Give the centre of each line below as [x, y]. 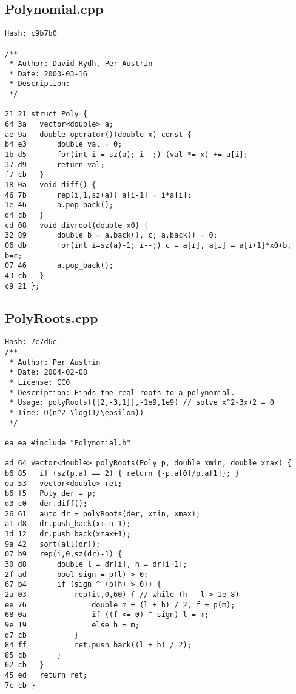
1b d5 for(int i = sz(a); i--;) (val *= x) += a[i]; [126, 155]
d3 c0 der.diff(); [46, 503]
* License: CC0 [40, 383]
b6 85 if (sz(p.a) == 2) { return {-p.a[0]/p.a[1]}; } [122, 473]
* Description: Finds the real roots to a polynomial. [122, 392]
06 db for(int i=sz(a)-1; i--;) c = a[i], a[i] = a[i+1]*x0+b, [148, 245]
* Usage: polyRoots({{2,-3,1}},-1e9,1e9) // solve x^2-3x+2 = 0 [142, 403]
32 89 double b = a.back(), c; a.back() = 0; [111, 235]
